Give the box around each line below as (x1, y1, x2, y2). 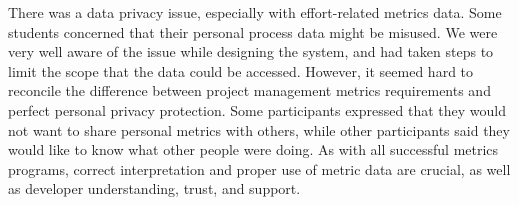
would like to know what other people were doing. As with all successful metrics (8, 139, 499, 160)
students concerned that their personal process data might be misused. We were (8, 21, 498, 42)
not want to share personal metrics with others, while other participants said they (8, 119, 510, 140)
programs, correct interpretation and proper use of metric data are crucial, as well (8, 158, 511, 179)
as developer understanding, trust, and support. (8, 178, 301, 199)
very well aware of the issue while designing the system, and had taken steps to (8, 41, 494, 62)
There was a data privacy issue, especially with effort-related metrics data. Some (8, 2, 502, 22)
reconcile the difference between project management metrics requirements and (8, 80, 491, 101)
